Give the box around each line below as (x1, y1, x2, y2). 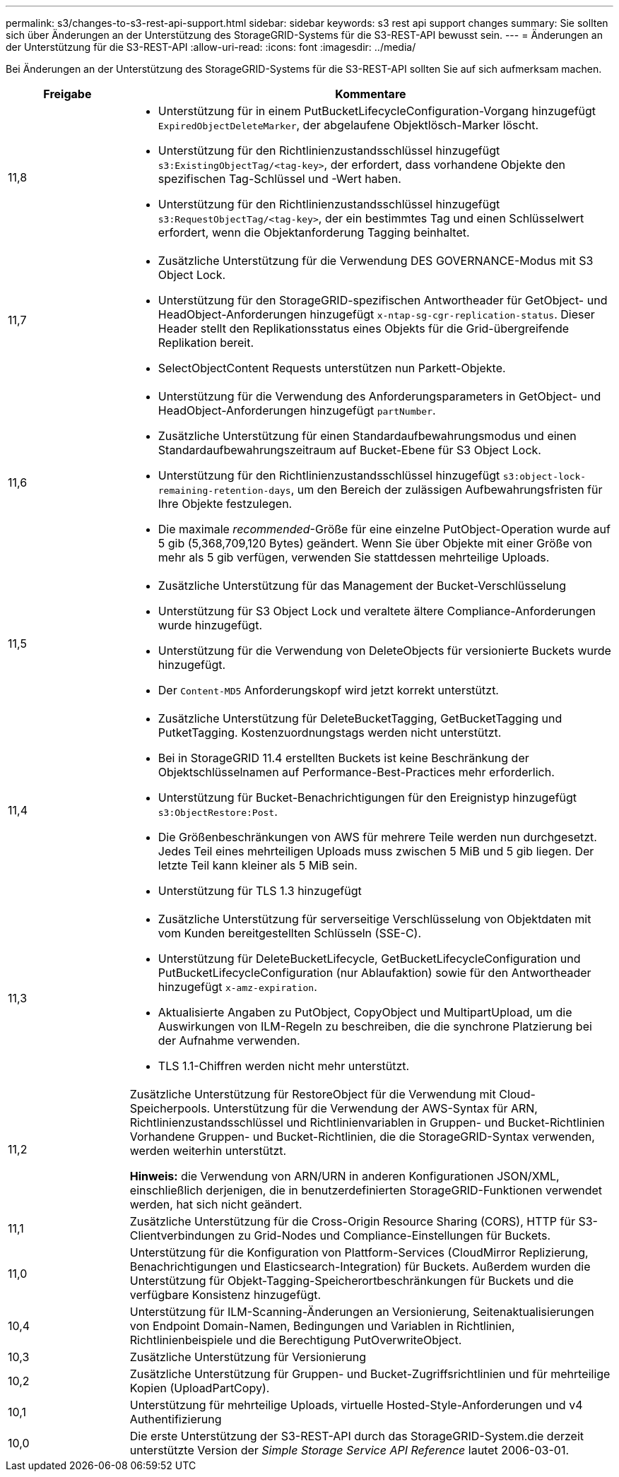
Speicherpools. (129, 1101, 211, 1115)
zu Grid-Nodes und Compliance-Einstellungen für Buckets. (237, 1228, 551, 1242)
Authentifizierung (129, 1412, 222, 1426)
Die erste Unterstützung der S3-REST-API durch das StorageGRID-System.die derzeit (129, 1429, 584, 1443)
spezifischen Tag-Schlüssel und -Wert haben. (158, 172, 401, 186)
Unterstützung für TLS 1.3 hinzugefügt (158, 884, 362, 898)
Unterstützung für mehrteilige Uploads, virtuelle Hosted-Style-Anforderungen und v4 (129, 1398, 583, 1412)
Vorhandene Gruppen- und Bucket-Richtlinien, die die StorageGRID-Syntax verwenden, (129, 1129, 595, 1144)
